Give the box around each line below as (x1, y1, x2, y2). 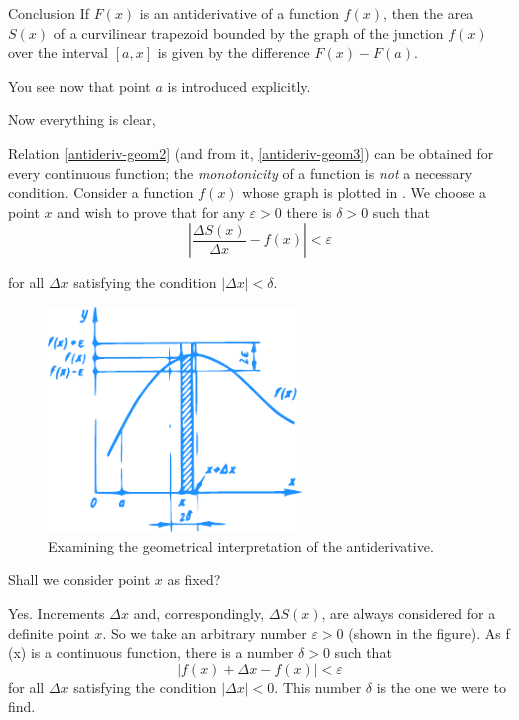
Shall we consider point (8, 569, 151, 590)
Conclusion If (8, 3, 89, 23)
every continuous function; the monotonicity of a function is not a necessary (8, 162, 473, 183)
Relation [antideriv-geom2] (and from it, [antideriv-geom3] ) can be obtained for (8, 142, 494, 163)
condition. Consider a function (8, 182, 194, 203)
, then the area (383, 3, 474, 23)
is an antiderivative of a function (139, 3, 340, 23)
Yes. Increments (8, 602, 105, 623)
